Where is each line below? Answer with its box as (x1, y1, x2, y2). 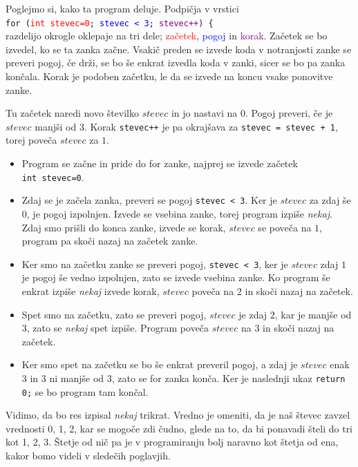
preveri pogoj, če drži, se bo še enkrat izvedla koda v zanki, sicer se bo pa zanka (6, 55, 346, 70)
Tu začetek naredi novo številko (6, 106, 139, 120)
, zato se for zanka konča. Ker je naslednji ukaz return (111, 370, 346, 385)
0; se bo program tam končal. (21, 384, 149, 399)
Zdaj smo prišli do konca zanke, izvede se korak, (21, 220, 226, 234)
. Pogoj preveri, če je (245, 106, 333, 120)
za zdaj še (309, 193, 351, 207)
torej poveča (6, 133, 57, 147)
